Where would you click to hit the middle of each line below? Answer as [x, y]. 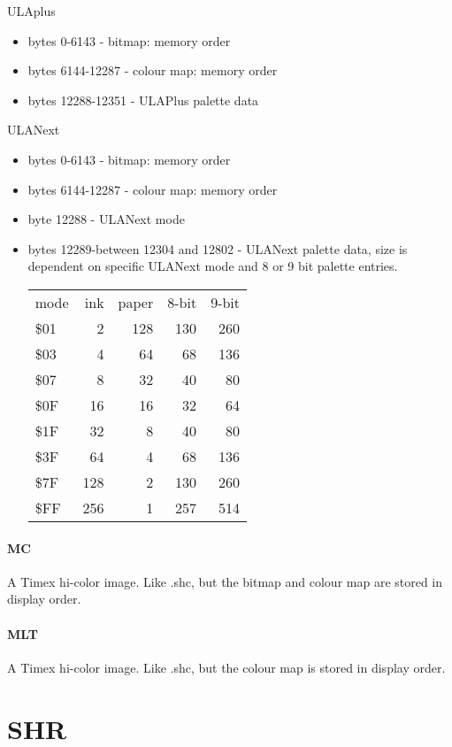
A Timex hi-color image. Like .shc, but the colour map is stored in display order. [226, 667]
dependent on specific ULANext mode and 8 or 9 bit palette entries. [213, 266]
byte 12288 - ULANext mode [106, 219]
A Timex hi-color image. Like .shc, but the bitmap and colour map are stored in [225, 581]
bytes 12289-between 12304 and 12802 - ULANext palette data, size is [218, 248]
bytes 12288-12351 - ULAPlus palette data [143, 100]
